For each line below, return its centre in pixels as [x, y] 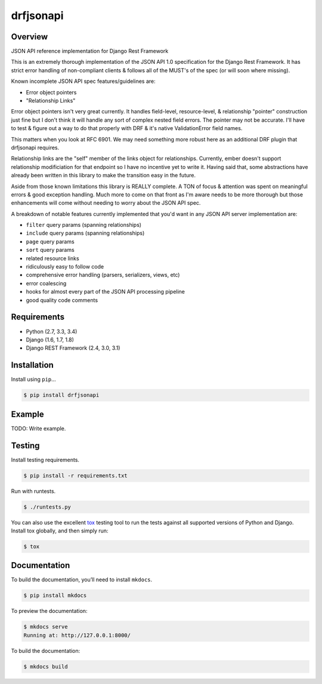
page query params [50, 241]
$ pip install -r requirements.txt [75, 475]
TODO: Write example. [38, 428]
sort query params [50, 250]
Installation [32, 365]
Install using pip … [33, 380]
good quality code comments [62, 300]
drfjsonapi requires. [35, 147]
